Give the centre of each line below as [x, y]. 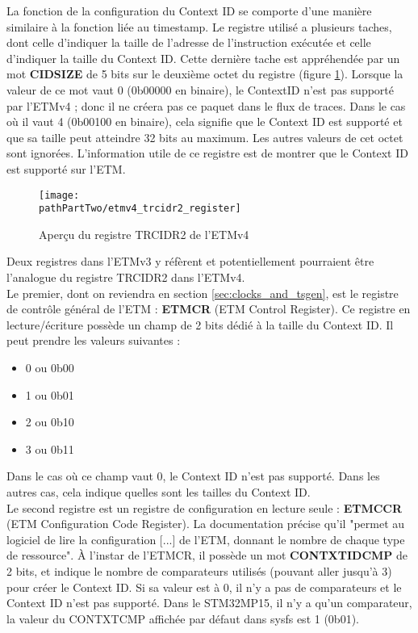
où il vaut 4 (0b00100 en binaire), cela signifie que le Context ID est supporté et [205, 122]
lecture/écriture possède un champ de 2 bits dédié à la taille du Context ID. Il [200, 324]
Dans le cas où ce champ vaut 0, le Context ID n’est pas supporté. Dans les [193, 476]
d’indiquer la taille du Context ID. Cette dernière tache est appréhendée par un [203, 58]
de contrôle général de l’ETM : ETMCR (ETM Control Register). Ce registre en [209, 309]
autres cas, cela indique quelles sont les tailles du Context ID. [159, 491]
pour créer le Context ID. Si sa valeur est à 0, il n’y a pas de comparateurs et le [204, 587]
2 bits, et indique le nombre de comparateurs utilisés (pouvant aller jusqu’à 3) [199, 570]
